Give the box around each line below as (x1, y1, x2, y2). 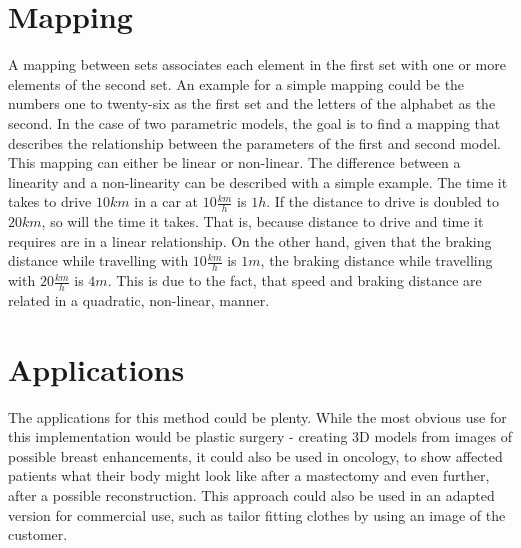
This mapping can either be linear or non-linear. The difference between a (8, 152, 461, 173)
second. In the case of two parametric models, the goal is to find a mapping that (8, 112, 501, 133)
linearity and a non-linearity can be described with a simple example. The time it (8, 171, 508, 192)
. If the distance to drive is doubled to (266, 191, 500, 212)
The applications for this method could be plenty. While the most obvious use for (8, 406, 507, 427)
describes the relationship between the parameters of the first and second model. (8, 132, 501, 153)
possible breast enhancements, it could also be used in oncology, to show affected (8, 445, 503, 466)
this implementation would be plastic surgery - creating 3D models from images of (8, 426, 512, 447)
